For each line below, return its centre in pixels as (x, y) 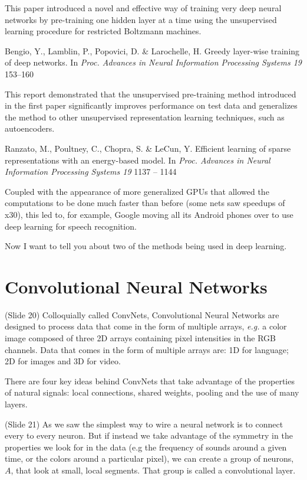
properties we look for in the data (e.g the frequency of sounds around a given (146, 447)
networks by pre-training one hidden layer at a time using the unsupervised (141, 19)
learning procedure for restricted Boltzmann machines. (103, 31)
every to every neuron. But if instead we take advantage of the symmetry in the (149, 435)
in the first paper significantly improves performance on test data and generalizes (151, 105)
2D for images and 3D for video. (63, 361)
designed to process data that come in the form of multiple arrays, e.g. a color (146, 326)
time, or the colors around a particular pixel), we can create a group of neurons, (149, 458)
